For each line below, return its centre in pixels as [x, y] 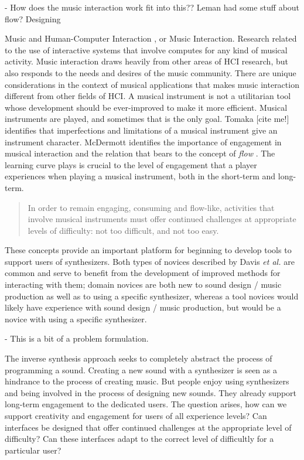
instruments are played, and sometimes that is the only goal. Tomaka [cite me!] [147, 119]
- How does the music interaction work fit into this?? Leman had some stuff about [152, 7]
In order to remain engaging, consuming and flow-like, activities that [151, 207]
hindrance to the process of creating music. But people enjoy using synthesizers [147, 381]
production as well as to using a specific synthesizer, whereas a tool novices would [152, 296]
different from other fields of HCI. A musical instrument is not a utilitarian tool [148, 96]
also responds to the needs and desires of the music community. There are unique [151, 72]
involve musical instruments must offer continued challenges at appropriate [162, 219]
